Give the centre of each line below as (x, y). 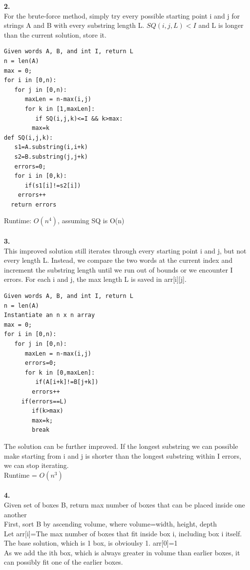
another (15, 514)
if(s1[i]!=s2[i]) (53, 185)
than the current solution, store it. (55, 34)
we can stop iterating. (36, 465)
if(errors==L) (44, 401)
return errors (34, 204)
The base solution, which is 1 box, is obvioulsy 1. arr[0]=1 (91, 543)
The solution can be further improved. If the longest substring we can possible (121, 446)
